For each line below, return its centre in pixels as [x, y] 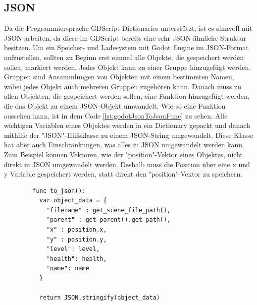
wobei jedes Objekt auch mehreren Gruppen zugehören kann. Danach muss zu [123, 86]
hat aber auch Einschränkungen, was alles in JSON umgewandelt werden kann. [124, 145]
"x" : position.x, [77, 230]
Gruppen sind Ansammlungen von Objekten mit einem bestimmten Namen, [119, 77]
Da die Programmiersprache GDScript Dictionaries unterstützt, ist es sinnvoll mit [128, 28]
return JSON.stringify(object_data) [100, 298]
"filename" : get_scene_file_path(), [108, 210]
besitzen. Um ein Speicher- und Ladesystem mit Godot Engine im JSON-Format [126, 47]
